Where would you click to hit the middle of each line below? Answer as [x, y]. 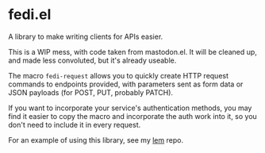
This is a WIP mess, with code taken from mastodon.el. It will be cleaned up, [133, 52]
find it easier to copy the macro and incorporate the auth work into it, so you [133, 116]
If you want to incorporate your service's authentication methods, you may [130, 108]
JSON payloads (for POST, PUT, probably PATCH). [90, 92]
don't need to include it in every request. [75, 124]
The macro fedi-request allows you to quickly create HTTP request [118, 75]
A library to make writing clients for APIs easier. [86, 36]
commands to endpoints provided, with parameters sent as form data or [126, 84]
